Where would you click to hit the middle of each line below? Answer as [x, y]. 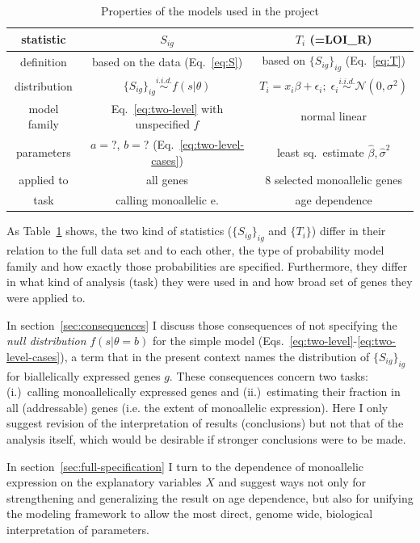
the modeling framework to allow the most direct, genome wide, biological [190, 514]
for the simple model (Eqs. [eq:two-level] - [255, 341]
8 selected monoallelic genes [334, 180]
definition [44, 62]
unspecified [162, 124]
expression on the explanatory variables [104, 482]
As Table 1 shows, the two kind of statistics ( [120, 231]
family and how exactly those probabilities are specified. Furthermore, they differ [207, 265]
